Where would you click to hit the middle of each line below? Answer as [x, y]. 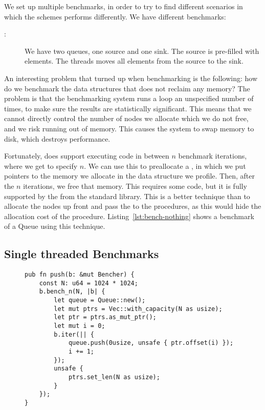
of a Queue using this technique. [55, 226]
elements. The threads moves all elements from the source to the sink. [134, 61]
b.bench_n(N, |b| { [72, 292]
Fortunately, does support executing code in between [87, 156]
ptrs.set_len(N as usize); [114, 377]
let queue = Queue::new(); [100, 300]
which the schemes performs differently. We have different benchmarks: [115, 16]
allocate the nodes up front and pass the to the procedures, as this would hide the [133, 206]
